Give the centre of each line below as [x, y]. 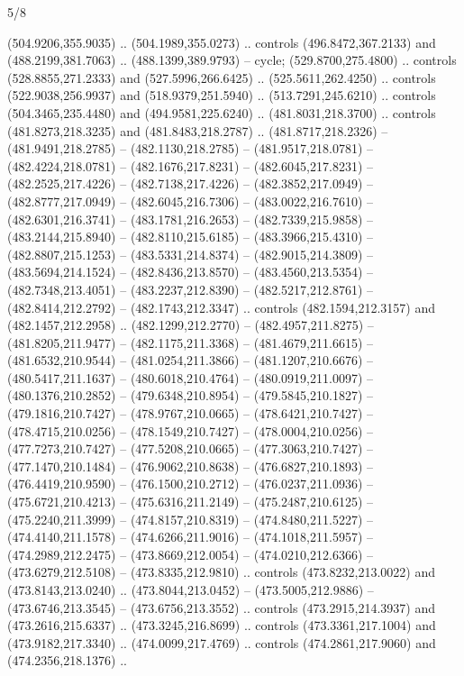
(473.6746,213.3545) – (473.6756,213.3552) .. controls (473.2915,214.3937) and [221, 607]
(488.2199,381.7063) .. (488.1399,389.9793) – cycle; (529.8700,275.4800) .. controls [232, 60]
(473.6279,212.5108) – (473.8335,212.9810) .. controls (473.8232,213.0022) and [221, 572]
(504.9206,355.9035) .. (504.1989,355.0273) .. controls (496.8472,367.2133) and [222, 42]
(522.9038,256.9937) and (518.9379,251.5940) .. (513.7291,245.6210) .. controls [222, 95]
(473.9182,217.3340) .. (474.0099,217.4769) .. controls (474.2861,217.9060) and [222, 642]
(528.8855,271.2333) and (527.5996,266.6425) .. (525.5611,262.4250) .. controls [222, 77]
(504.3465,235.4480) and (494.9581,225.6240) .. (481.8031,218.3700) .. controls [222, 112]
